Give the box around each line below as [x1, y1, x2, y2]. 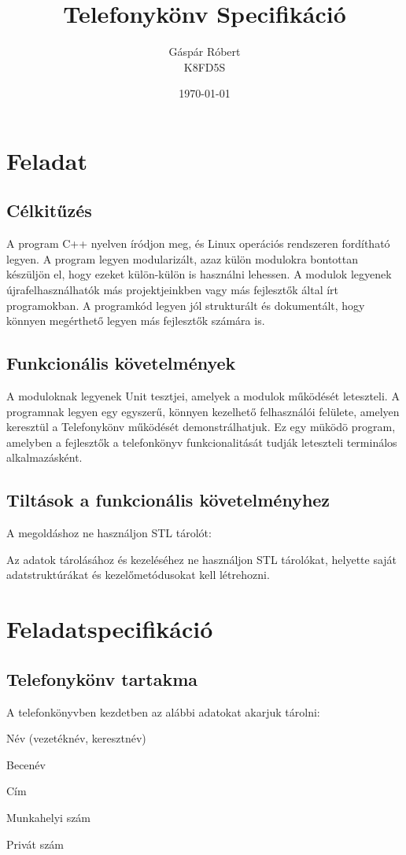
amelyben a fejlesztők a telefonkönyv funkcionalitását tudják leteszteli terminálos [6, 433, 397, 450]
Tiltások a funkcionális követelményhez [6, 488, 330, 512]
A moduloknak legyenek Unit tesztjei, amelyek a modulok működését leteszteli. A [6, 388, 400, 404]
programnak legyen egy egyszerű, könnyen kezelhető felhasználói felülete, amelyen [6, 403, 400, 419]
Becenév [6, 756, 46, 772]
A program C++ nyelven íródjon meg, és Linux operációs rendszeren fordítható [6, 235, 390, 252]
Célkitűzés [6, 198, 92, 223]
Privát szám [6, 835, 65, 852]
